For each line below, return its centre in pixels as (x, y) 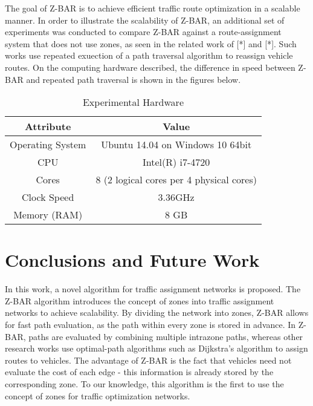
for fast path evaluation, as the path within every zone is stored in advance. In (150, 325)
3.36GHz (176, 197)
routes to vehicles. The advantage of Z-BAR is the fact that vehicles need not (148, 360)
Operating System (48, 145)
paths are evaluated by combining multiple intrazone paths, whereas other (166, 336)
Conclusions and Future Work (132, 260)
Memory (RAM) (48, 215)
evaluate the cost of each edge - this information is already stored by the (139, 372)
